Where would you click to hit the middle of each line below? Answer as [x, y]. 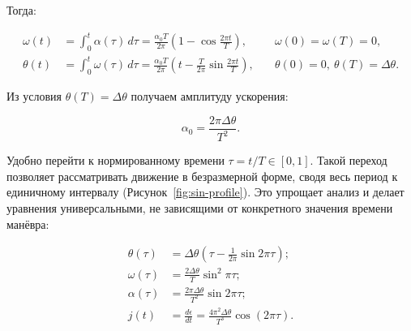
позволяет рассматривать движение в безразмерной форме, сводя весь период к [202, 176]
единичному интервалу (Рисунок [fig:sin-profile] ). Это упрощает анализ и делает [205, 192]
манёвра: [28, 224]
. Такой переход [349, 160]
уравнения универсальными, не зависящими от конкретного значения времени [200, 208]
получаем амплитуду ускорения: [210, 96]
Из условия [34, 96]
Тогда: [21, 10]
